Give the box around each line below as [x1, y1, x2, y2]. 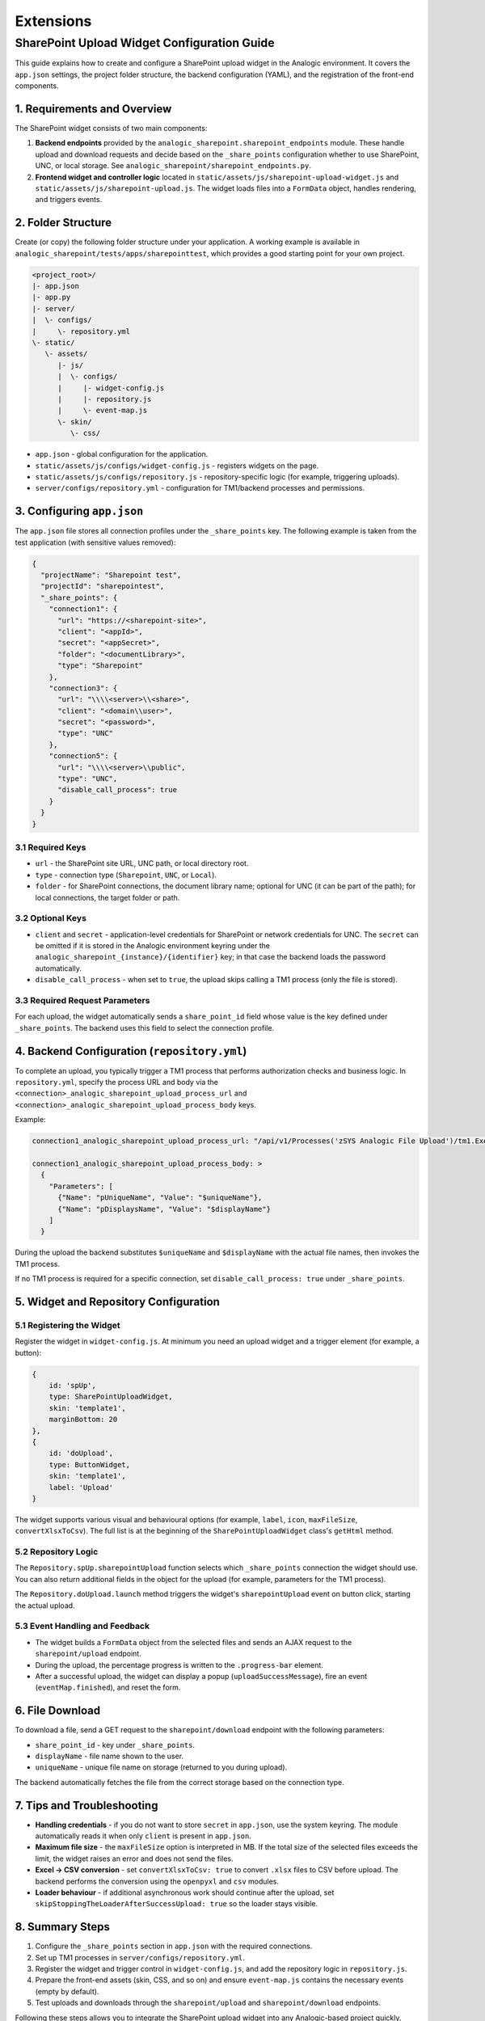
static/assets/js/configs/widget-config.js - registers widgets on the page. [35, 461, 319, 470]
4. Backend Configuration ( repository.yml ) [15, 1044, 247, 1058]
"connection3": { [48, 683, 118, 693]
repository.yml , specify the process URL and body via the [15, 1078, 218, 1087]
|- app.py [32, 293, 71, 302]
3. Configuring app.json [15, 504, 144, 518]
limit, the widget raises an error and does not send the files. [35, 1854, 234, 1863]
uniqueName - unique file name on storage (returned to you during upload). [35, 1762, 288, 1772]
